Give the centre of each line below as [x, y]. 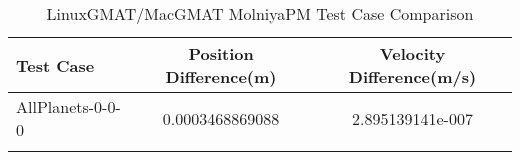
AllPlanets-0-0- [68, 106]
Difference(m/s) [412, 76]
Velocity [412, 53]
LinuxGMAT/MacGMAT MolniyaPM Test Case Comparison [260, 13]
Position [221, 53]
